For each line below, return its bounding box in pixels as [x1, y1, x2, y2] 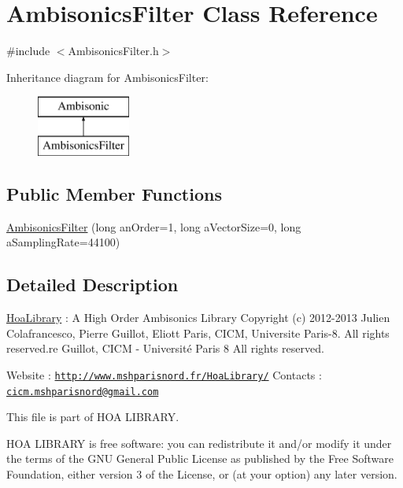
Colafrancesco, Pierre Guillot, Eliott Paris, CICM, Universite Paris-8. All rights [6, 324, 390, 341]
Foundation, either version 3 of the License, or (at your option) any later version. [6, 465, 397, 482]
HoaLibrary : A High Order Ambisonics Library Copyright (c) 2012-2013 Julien [6, 309, 390, 326]
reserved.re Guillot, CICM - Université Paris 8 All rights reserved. [6, 340, 324, 357]
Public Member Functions [6, 181, 222, 205]
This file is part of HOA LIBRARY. [6, 409, 179, 425]
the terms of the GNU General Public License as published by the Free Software [6, 450, 394, 467]
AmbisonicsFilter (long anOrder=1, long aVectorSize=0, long [6, 218, 301, 235]
